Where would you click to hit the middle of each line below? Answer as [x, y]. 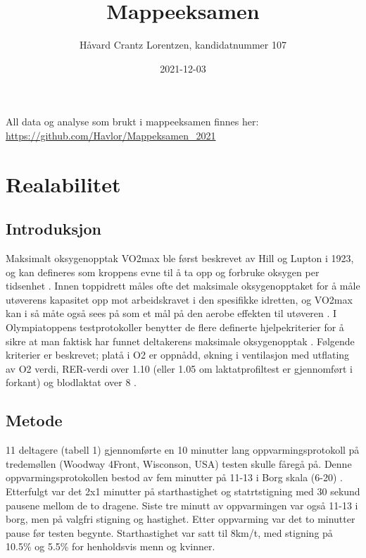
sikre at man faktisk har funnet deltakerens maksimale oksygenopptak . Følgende [180, 341]
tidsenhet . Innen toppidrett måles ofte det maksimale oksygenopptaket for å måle [183, 286]
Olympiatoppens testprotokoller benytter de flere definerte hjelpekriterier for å [175, 327]
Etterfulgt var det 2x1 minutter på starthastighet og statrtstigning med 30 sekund [183, 491]
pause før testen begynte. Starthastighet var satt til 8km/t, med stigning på [169, 532]
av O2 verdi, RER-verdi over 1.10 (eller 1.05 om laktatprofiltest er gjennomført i [179, 368]
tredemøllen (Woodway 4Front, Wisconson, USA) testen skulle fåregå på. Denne [179, 463]
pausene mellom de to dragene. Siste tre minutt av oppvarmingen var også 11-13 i [182, 505]
